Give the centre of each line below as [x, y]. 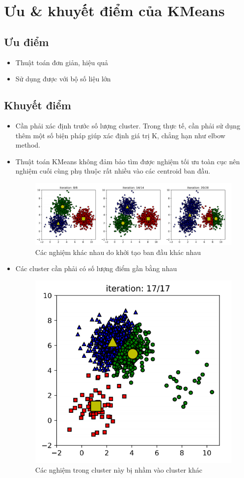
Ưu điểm [27, 41]
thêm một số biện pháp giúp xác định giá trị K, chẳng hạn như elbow [120, 135]
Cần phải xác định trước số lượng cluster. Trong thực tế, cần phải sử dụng [128, 125]
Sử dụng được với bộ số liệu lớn [63, 79]
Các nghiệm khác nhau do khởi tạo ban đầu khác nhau [118, 252]
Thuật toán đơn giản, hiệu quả [62, 62]
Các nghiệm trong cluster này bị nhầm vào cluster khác [119, 469]
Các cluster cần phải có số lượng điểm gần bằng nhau [96, 268]
